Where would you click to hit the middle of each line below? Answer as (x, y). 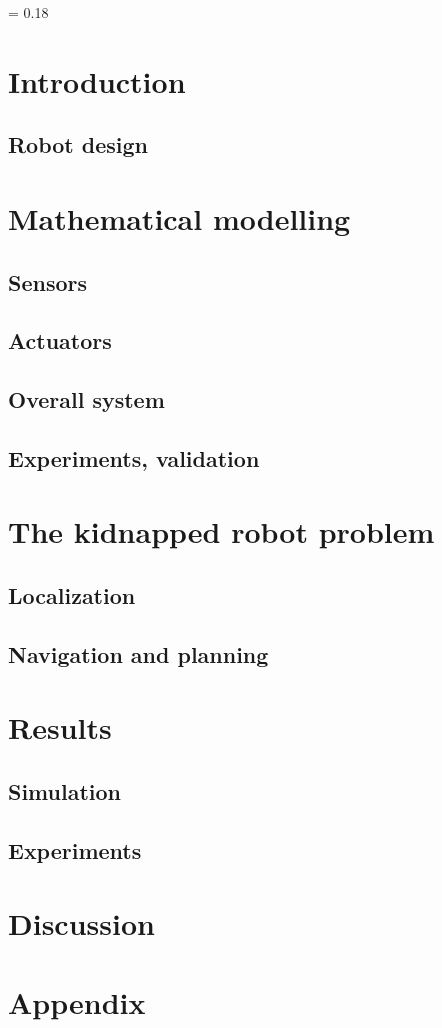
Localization (72, 595)
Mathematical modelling (179, 217)
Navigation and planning (138, 653)
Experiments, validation (134, 457)
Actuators (60, 340)
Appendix (77, 1001)
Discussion (81, 923)
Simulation (65, 790)
